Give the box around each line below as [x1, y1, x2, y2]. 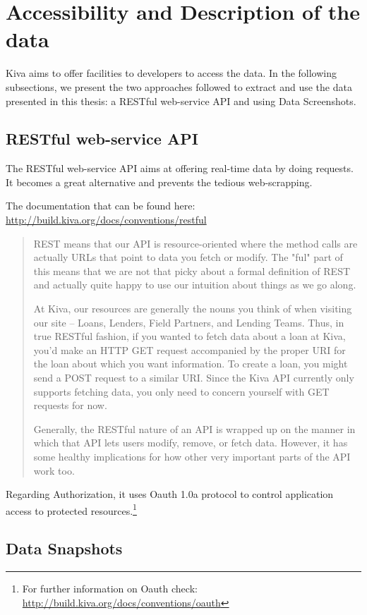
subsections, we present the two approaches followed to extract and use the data [6, 79, 352, 94]
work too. [33, 463, 75, 477]
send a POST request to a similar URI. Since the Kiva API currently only [33, 370, 354, 385]
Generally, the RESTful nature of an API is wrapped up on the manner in [33, 421, 356, 436]
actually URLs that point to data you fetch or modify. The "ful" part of [33, 250, 343, 264]
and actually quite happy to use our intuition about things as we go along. [33, 277, 356, 292]
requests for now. [33, 398, 107, 413]
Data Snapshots [6, 537, 123, 559]
